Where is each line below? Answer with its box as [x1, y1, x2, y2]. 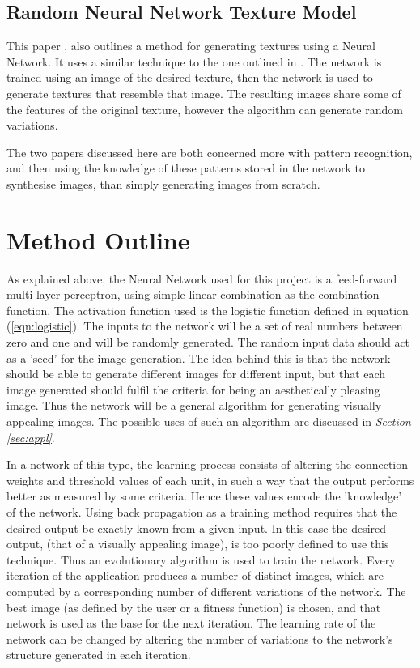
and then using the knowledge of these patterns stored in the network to [6, 160, 365, 177]
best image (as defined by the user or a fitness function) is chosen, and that [6, 598, 381, 615]
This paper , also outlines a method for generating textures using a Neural [6, 37, 375, 54]
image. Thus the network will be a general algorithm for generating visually [6, 397, 382, 414]
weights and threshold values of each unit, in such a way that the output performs [6, 471, 414, 488]
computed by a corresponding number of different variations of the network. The [6, 582, 406, 599]
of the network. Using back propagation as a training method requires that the [6, 503, 397, 520]
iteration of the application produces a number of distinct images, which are [6, 567, 384, 584]
